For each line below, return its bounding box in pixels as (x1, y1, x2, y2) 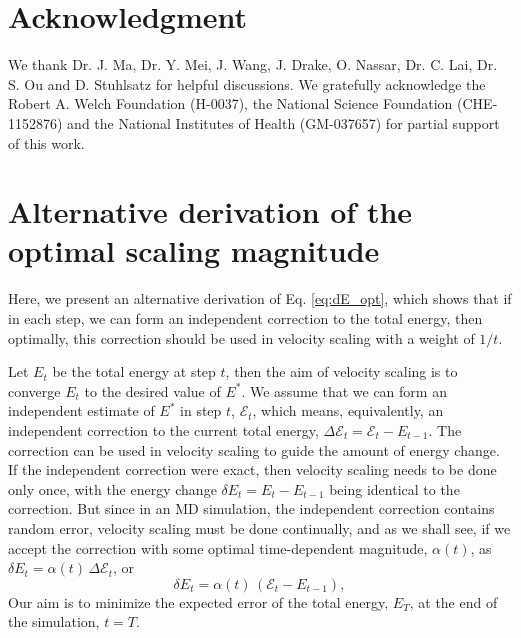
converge (8, 380, 61, 401)
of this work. (8, 132, 85, 153)
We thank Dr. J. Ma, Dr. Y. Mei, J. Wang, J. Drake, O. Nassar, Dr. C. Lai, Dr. (8, 54, 498, 75)
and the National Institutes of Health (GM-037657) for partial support (67, 112, 500, 133)
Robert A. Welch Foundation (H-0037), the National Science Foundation (8, 93, 453, 114)
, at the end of (409, 591, 498, 612)
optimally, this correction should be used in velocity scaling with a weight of (8, 327, 475, 348)
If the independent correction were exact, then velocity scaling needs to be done (8, 459, 497, 480)
